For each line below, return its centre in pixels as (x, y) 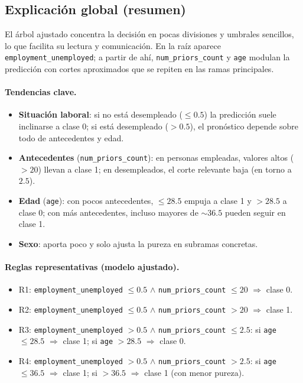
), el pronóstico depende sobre (244, 126)
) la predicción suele (240, 114)
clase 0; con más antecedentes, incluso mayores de (108, 212)
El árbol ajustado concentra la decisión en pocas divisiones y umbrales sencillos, (149, 34)
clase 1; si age (88, 341)
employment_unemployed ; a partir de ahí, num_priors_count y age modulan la (147, 57)
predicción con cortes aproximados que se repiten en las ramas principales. (139, 69)
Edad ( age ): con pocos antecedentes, (86, 201)
